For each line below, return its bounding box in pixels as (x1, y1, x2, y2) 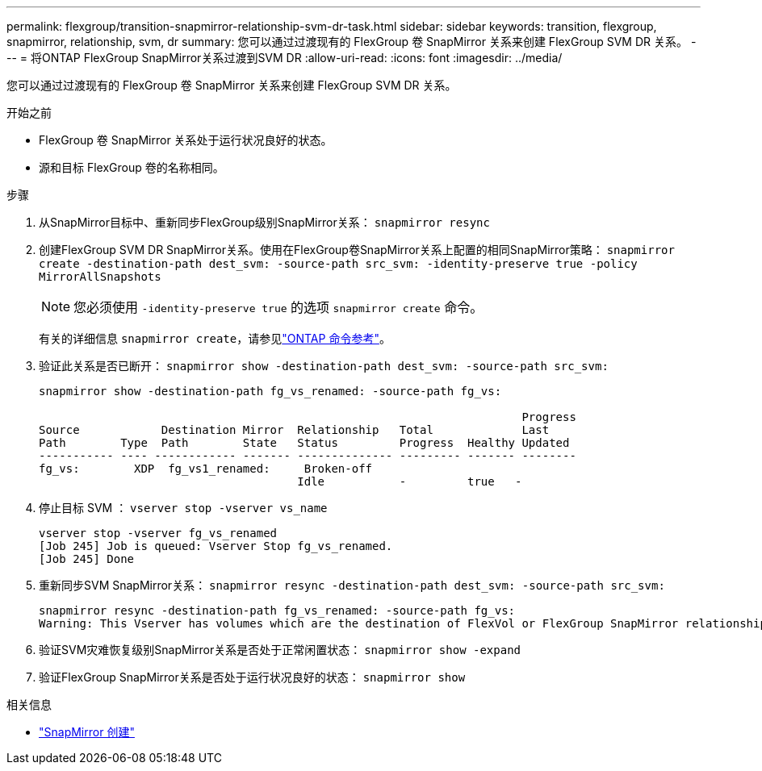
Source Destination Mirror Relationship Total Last (39, 423, 550, 436)
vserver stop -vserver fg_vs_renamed (39, 527, 278, 540)
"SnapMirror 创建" (39, 725, 135, 739)
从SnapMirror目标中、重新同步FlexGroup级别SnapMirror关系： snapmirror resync (39, 215, 490, 229)
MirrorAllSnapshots (39, 270, 161, 283)
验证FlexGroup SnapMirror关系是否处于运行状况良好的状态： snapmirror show (39, 670, 466, 684)
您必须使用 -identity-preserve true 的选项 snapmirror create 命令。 (73, 299, 484, 315)
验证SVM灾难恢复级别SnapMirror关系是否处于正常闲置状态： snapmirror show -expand (39, 643, 521, 656)
